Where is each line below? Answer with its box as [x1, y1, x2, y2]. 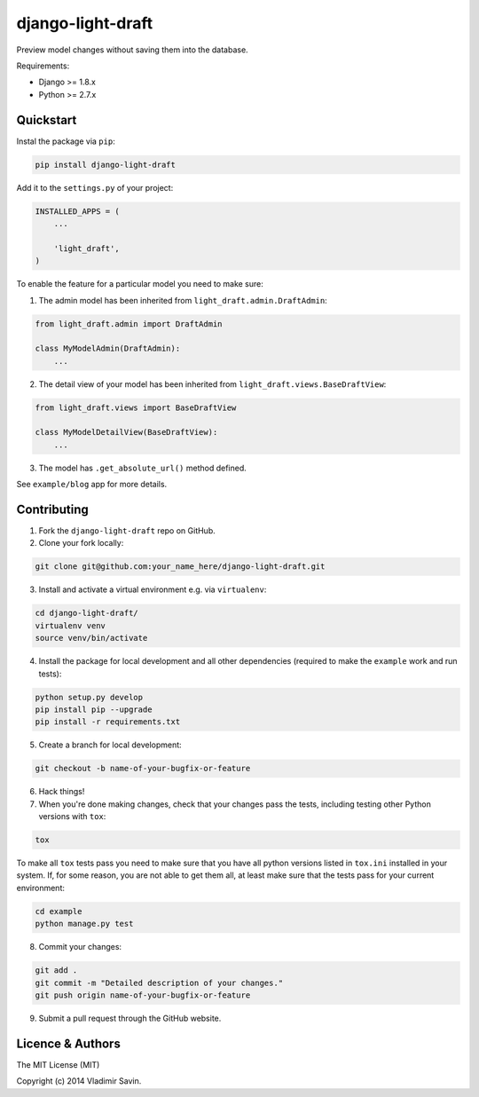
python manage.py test [35, 919, 134, 929]
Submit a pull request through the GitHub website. [38, 1013, 222, 1023]
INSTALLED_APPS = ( [35, 206, 120, 217]
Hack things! [38, 786, 85, 797]
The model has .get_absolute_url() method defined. [38, 462, 247, 473]
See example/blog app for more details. [16, 479, 168, 490]
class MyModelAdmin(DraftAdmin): [35, 343, 181, 354]
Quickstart [16, 112, 77, 128]
